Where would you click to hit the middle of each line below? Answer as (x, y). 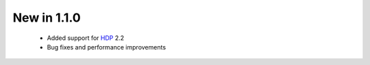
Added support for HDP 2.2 (86, 38)
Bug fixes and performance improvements (107, 47)
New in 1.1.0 (47, 18)
